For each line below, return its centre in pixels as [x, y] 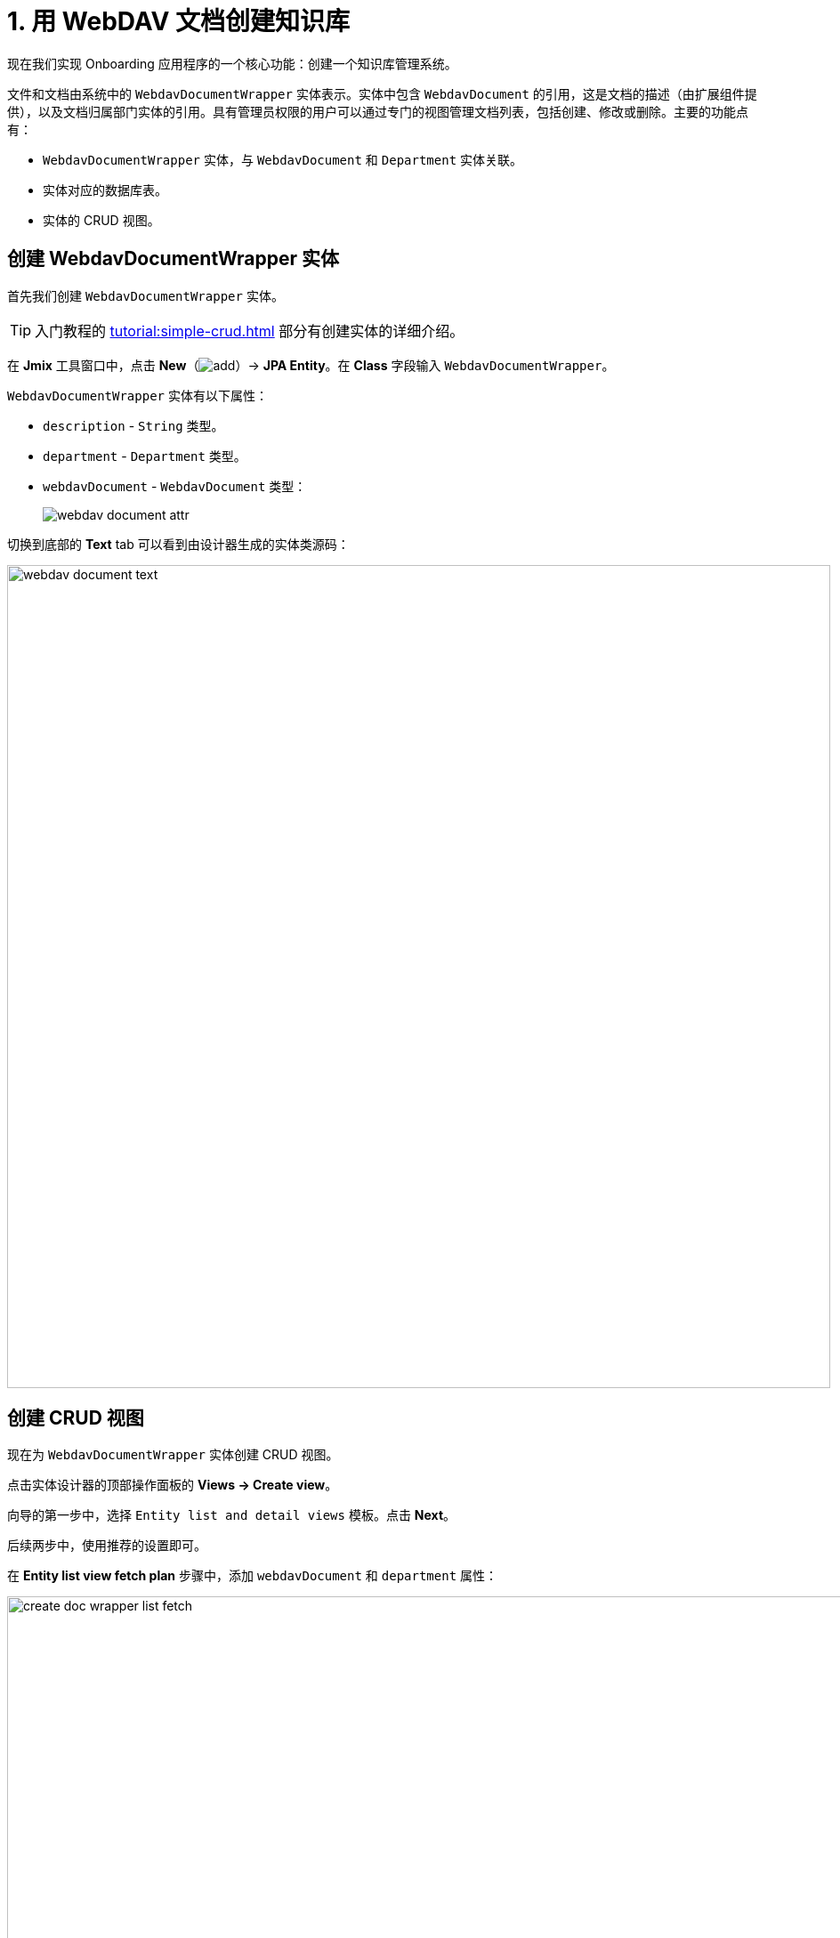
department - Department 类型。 [145, 456]
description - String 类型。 [133, 425]
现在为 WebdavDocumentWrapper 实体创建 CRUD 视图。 [173, 1455]
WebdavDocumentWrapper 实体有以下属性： [137, 395]
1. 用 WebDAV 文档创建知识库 [179, 21]
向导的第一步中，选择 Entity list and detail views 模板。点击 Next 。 [232, 1515]
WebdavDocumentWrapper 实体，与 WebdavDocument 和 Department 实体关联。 [283, 159]
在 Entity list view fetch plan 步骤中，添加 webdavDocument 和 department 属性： [253, 1576]
